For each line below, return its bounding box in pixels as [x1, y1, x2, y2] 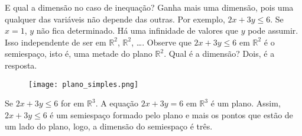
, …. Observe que [131, 35, 191, 48]
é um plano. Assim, [210, 97, 281, 109]
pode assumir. [248, 24, 298, 37]
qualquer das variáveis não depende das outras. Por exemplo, [5, 12, 225, 25]
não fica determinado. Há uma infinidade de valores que [36, 24, 238, 37]
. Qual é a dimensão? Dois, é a [164, 47, 275, 60]
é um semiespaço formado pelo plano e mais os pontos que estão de [50, 108, 293, 121]
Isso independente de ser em [5, 35, 106, 48]
